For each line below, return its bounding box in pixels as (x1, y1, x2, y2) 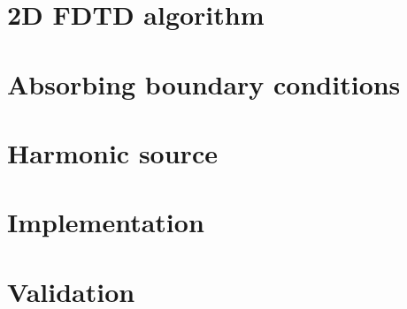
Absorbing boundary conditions (7, 65, 401, 102)
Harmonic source (7, 134, 218, 170)
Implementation (7, 204, 204, 240)
